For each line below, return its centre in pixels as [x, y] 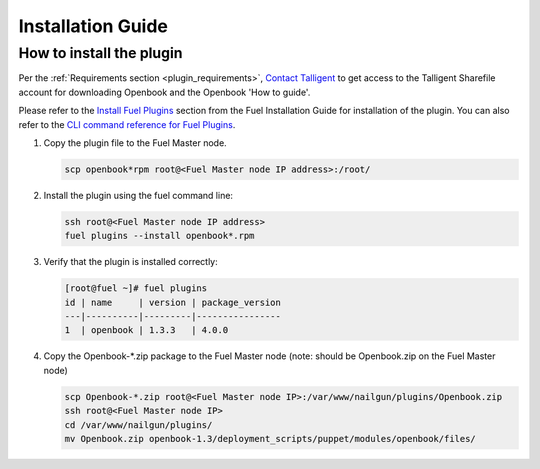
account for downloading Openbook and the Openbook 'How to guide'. [164, 92]
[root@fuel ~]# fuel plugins [136, 288]
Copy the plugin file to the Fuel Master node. [135, 142]
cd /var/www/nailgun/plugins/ [138, 424]
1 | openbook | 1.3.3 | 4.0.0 [146, 330]
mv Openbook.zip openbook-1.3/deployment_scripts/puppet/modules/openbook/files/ [270, 438]
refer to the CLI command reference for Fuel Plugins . [127, 124]
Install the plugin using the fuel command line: [138, 195]
